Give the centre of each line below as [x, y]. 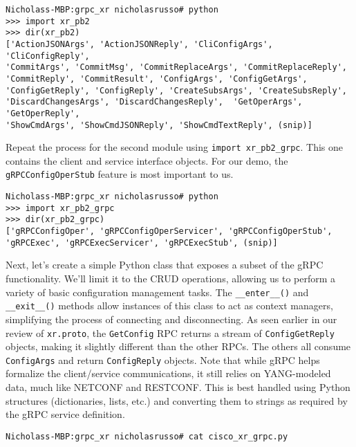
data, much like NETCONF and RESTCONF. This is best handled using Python [178, 387]
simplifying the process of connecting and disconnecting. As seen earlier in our [171, 319]
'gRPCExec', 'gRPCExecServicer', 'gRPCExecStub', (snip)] [142, 243]
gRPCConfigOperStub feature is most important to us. [120, 174]
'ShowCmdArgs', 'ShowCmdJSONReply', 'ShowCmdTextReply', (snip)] [159, 125]
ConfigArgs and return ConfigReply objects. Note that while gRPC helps [163, 359]
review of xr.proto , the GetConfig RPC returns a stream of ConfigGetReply [170, 332]
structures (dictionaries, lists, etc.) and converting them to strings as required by [177, 400]
